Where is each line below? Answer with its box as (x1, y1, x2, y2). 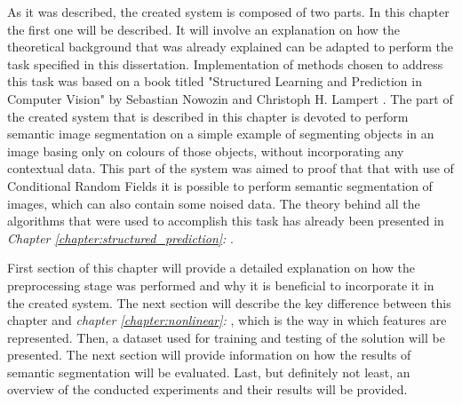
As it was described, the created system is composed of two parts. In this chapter (7, 3, 450, 20)
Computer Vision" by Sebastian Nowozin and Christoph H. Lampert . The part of (7, 89, 453, 107)
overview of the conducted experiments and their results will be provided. (7, 380, 408, 399)
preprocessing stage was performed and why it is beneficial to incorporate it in (7, 275, 434, 294)
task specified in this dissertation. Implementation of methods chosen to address (7, 54, 443, 73)
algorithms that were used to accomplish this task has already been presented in (7, 211, 444, 230)
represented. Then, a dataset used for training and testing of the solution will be (7, 328, 445, 346)
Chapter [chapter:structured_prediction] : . (7, 228, 234, 247)
